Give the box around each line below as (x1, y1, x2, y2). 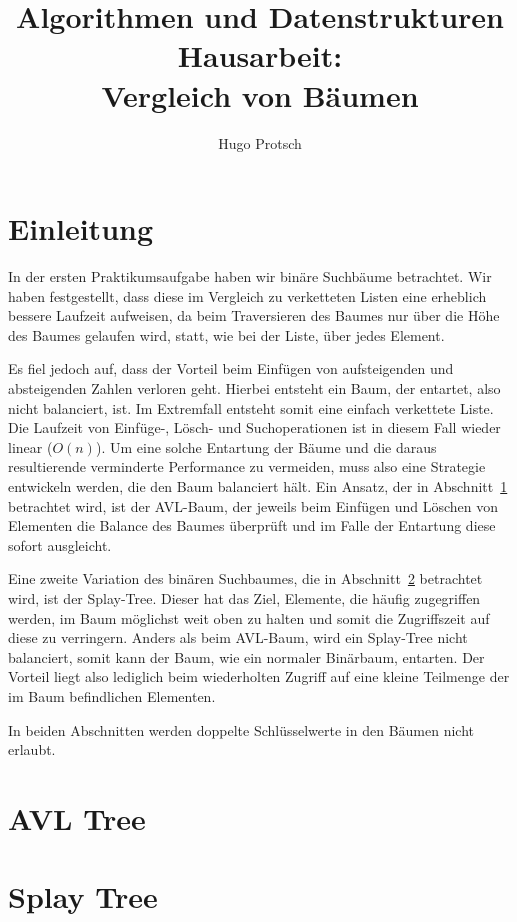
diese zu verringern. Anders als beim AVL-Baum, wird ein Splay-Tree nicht (8, 627, 468, 648)
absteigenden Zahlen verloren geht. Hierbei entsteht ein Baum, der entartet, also (8, 378, 501, 398)
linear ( (8, 436, 53, 457)
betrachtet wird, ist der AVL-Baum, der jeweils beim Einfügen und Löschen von (8, 495, 498, 516)
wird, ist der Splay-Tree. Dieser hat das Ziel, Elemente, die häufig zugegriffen (8, 587, 481, 608)
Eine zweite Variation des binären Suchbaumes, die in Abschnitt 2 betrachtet (8, 568, 483, 589)
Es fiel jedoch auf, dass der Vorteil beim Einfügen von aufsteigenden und (8, 358, 454, 379)
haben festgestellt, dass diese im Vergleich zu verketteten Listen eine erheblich (8, 285, 487, 306)
